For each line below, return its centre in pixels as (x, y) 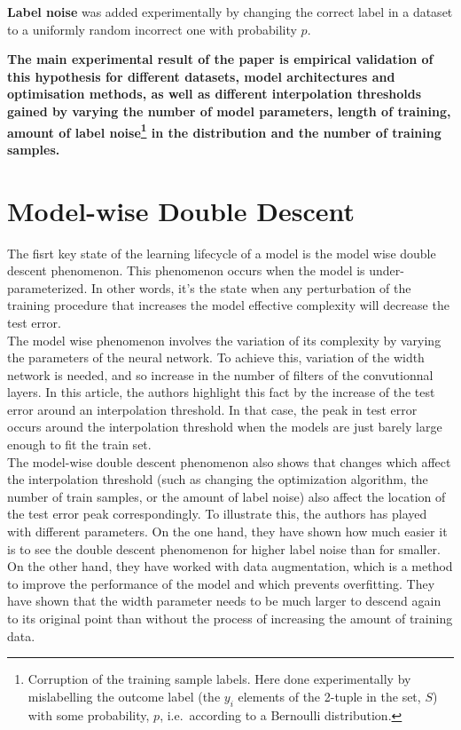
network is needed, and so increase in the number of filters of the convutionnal (220, 374)
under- (387, 270)
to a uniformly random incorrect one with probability (152, 29)
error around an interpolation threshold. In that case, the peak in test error (212, 409)
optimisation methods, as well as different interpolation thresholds (215, 94)
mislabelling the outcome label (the (124, 696)
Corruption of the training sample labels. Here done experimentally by (219, 679)
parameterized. (47, 287)
